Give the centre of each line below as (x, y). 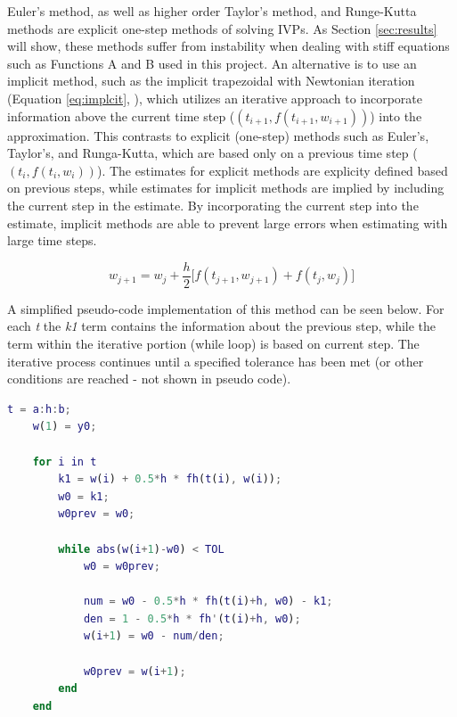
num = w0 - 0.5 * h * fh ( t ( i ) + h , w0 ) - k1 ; (208, 602)
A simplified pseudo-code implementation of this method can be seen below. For (226, 308)
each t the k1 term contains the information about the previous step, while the (222, 326)
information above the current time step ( (121, 115)
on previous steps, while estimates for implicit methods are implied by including (226, 188)
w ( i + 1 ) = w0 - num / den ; (154, 636)
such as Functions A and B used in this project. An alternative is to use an (212, 63)
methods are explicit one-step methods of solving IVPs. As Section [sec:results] (222, 28)
